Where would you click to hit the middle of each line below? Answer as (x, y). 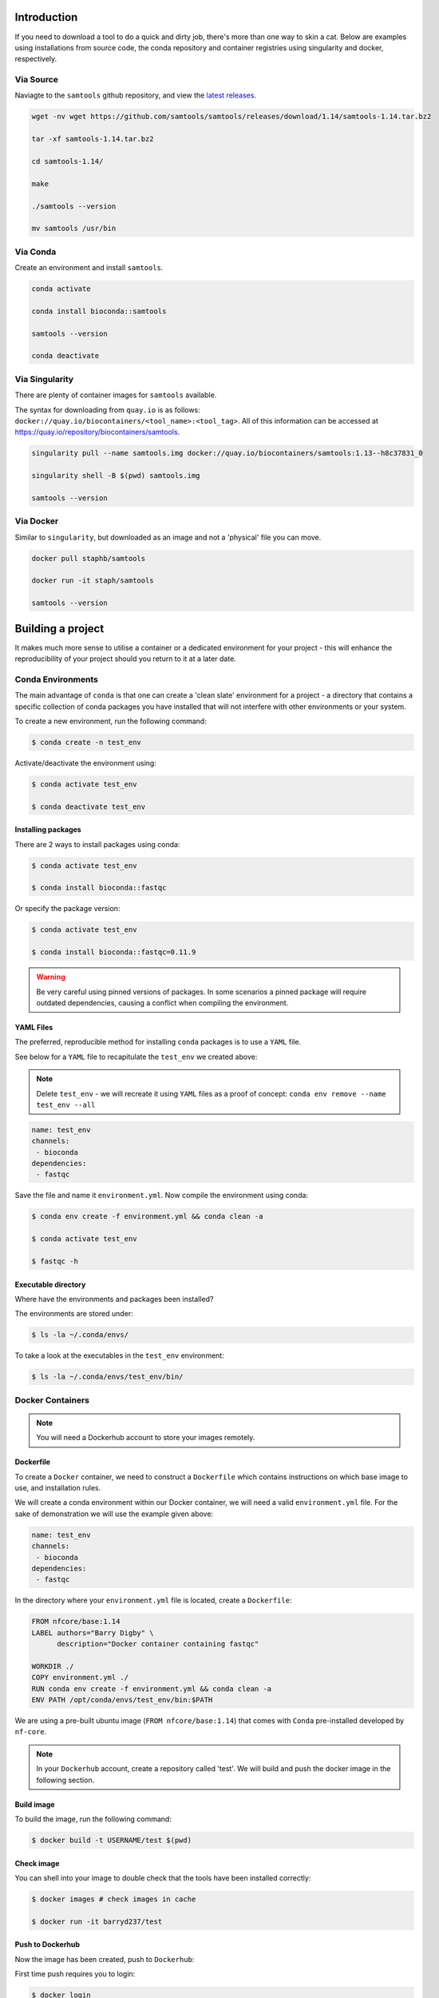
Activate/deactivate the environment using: (86, 762)
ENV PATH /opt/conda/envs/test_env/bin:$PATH (122, 1700)
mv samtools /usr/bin (74, 229)
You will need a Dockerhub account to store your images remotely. (146, 1438)
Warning (51, 977)
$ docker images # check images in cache (114, 1899)
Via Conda (36, 252)
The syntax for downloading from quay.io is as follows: (108, 410)
